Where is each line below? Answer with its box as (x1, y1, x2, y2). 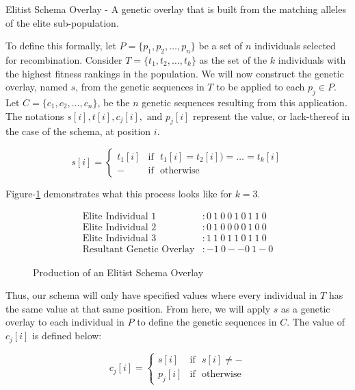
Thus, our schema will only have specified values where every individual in (5, 288, 317, 302)
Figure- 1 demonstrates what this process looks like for (5, 186, 232, 200)
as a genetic (280, 301, 330, 315)
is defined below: (32, 328, 102, 343)
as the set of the (199, 52, 267, 66)
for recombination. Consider (5, 52, 122, 66)
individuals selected (254, 38, 336, 53)
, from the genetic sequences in (75, 80, 205, 94)
